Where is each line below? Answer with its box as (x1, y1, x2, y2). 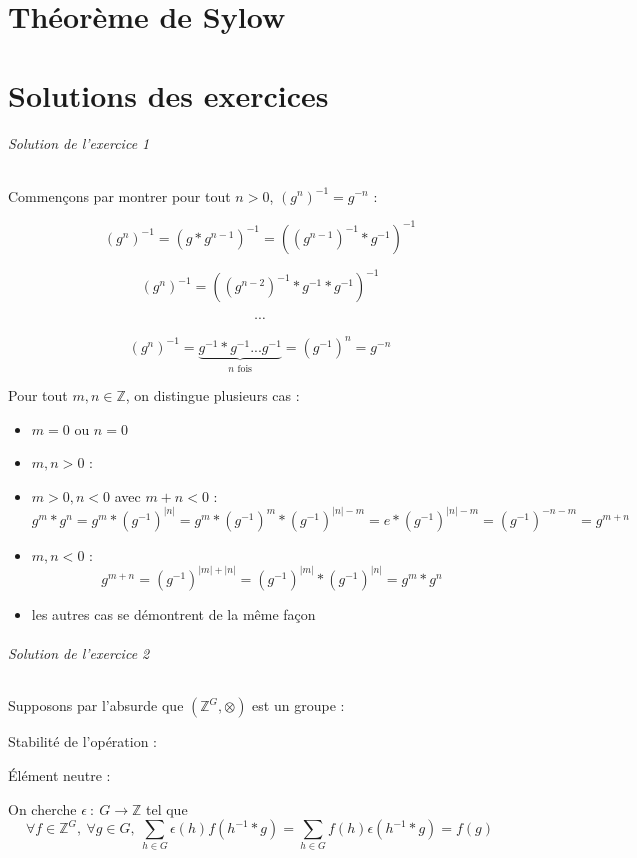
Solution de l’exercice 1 (8, 133, 150, 154)
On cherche (8, 798, 77, 819)
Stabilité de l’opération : (8, 731, 158, 752)
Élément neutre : (8, 764, 111, 785)
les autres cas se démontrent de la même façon (31, 603, 316, 624)
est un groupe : (252, 695, 345, 716)
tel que (146, 798, 188, 819)
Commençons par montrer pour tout (8, 185, 231, 206)
